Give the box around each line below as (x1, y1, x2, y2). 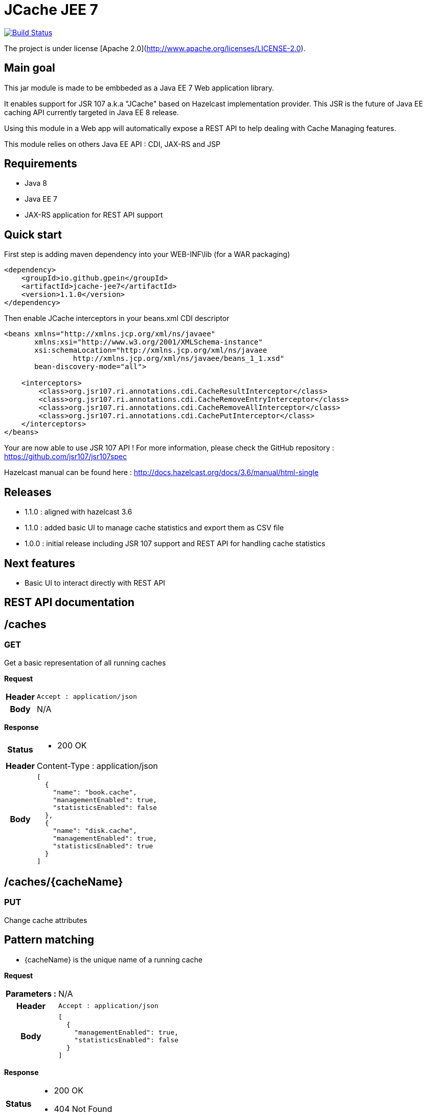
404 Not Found (54, 1103, 113, 1114)
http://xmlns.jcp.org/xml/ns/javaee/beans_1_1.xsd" (73, 354, 284, 363)
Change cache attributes (4, 915, 87, 925)
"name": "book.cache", (53, 788, 137, 796)
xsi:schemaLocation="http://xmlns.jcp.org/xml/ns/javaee (34, 346, 267, 355)
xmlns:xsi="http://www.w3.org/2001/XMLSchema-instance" (34, 338, 263, 347)
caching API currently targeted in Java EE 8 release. (4, 108, 179, 117)
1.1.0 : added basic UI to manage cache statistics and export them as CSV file (25, 523, 284, 532)
